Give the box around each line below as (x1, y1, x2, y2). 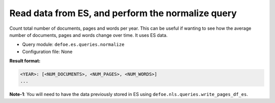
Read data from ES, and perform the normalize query (9, 8, 237, 19)
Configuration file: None (22, 48, 73, 55)
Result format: (9, 58, 41, 64)
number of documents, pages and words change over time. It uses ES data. (9, 32, 168, 38)
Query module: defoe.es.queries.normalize (22, 41, 125, 47)
